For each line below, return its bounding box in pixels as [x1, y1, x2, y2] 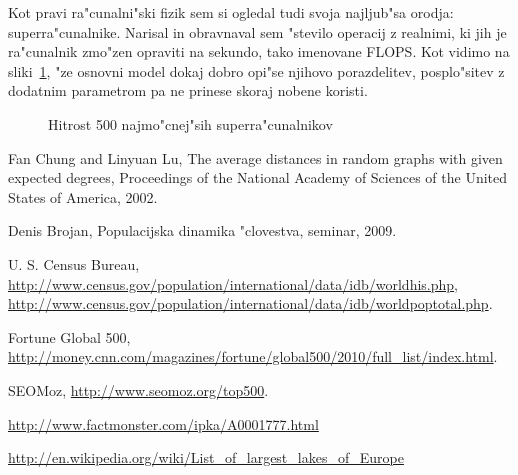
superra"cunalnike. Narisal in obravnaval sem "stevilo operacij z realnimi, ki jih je [8, 21, 507, 42]
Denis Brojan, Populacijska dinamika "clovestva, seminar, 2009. [8, 220, 397, 241]
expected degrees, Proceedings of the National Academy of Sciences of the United [8, 167, 508, 188]
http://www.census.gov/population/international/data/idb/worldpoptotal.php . [8, 293, 493, 314]
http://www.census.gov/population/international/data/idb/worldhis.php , [8, 273, 459, 294]
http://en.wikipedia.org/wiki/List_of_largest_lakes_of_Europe [8, 447, 404, 468]
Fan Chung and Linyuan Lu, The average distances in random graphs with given [8, 147, 503, 168]
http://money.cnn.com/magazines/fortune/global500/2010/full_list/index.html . [8, 346, 498, 367]
